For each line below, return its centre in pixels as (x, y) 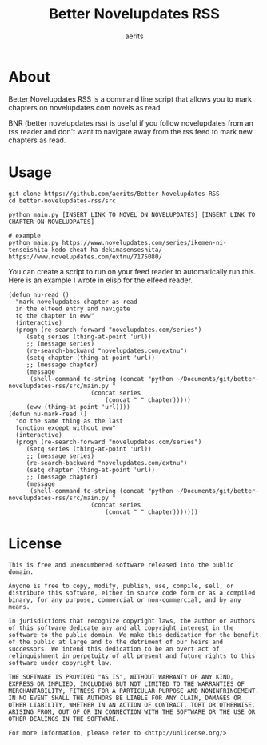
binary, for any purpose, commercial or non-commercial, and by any (125, 600)
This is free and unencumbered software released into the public (121, 565)
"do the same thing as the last (70, 421)
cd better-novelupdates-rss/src (62, 201)
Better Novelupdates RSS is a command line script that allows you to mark (130, 99)
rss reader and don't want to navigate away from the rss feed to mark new (131, 131)
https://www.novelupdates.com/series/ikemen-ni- (144, 242)
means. (19, 607)
